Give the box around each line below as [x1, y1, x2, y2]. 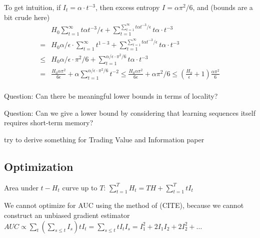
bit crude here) [4, 12, 50, 22]
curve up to [62, 182, 97, 192]
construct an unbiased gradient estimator [4, 209, 130, 220]
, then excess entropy [95, 2, 160, 12]
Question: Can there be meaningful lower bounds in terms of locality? [4, 90, 218, 101]
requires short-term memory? [4, 117, 93, 128]
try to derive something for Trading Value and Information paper [4, 134, 204, 144]
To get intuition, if [4, 2, 61, 12]
